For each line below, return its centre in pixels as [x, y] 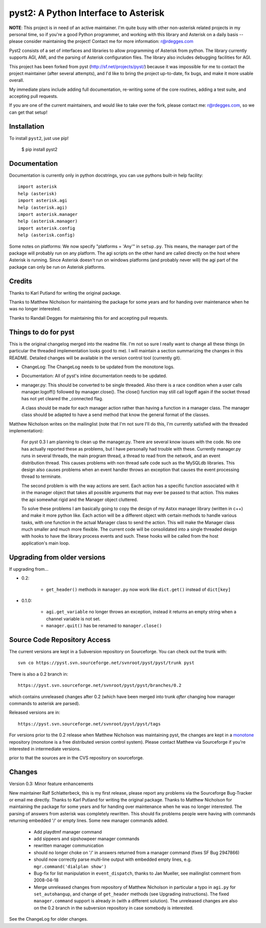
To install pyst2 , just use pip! [39, 138]
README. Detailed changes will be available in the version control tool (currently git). [95, 358]
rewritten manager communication [69, 845]
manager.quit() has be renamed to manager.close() [104, 626]
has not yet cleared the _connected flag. [62, 399]
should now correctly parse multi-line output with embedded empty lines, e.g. [113, 859]
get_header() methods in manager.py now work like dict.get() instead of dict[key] [138, 589]
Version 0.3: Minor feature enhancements [51, 784]
